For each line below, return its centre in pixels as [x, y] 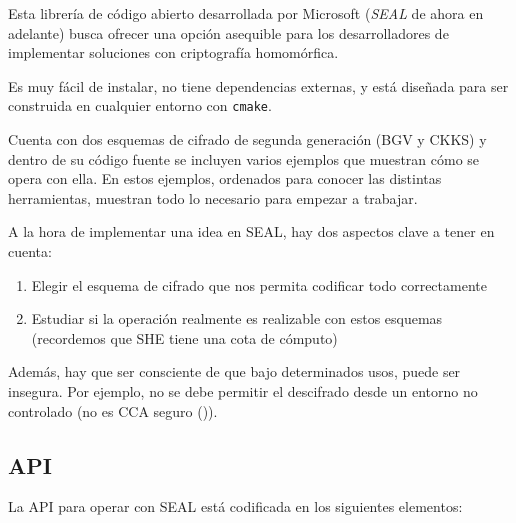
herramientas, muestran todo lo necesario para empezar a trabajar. [213, 197]
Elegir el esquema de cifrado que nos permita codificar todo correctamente [259, 284]
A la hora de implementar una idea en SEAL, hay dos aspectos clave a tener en [251, 231]
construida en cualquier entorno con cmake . [140, 105]
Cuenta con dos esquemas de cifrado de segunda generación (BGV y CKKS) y [247, 139]
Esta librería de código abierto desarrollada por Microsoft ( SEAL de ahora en [246, 13]
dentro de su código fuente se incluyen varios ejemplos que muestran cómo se [244, 158]
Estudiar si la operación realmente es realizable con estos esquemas [237, 318]
